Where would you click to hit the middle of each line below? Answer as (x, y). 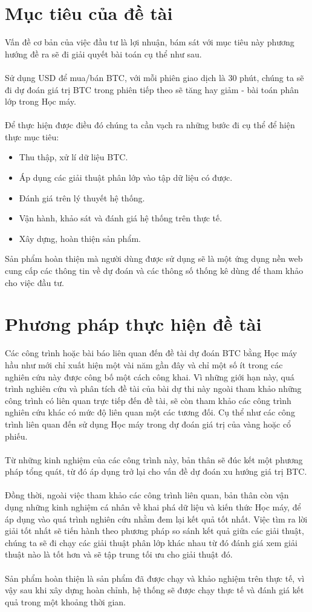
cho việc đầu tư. (34, 282)
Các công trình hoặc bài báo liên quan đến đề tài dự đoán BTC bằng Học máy (151, 353)
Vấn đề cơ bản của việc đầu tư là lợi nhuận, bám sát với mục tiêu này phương (150, 42)
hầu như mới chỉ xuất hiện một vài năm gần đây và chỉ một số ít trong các (144, 364)
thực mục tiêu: (32, 136)
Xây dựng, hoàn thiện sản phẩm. (80, 238)
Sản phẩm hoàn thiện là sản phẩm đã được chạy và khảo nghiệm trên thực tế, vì (155, 578)
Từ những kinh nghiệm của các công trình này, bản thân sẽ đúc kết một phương (154, 459)
